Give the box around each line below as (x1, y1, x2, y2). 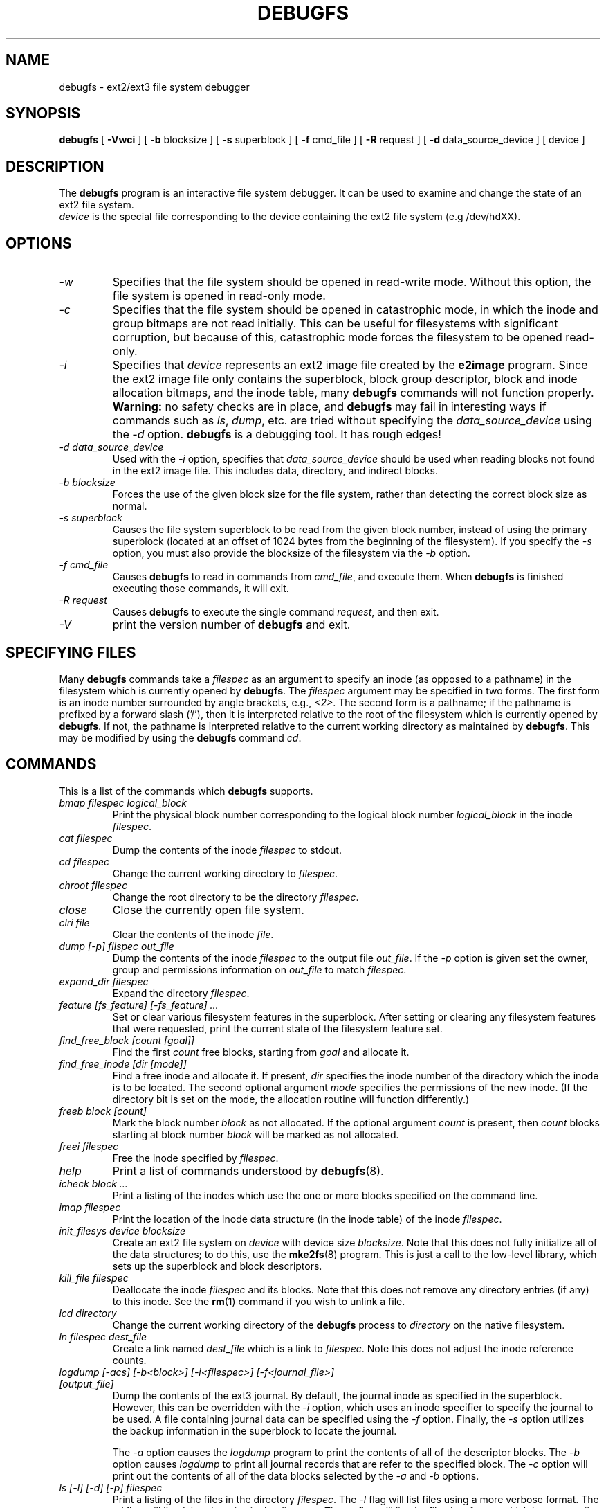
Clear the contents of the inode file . (112, 928, 274, 940)
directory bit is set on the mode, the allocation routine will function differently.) (112, 1093, 470, 1105)
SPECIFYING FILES (6, 643, 136, 661)
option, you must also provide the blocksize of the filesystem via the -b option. (112, 547, 470, 559)
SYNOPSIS (6, 105, 81, 123)
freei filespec (59, 1140, 119, 1152)
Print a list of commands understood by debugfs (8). (112, 1163, 384, 1178)
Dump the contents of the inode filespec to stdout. (112, 843, 342, 856)
